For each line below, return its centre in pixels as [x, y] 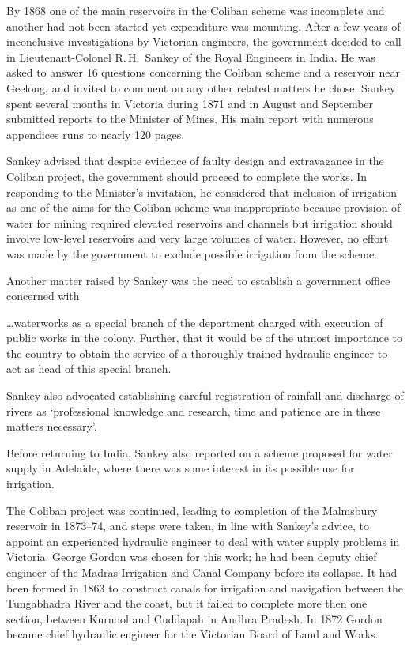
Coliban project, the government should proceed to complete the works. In [187, 176]
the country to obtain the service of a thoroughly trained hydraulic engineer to [197, 353]
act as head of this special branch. [89, 369]
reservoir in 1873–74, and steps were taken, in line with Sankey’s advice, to [188, 526]
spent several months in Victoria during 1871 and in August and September [190, 103]
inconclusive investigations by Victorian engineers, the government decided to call [204, 41]
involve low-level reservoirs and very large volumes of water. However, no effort [198, 238]
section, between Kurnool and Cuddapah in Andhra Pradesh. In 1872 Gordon [194, 618]
